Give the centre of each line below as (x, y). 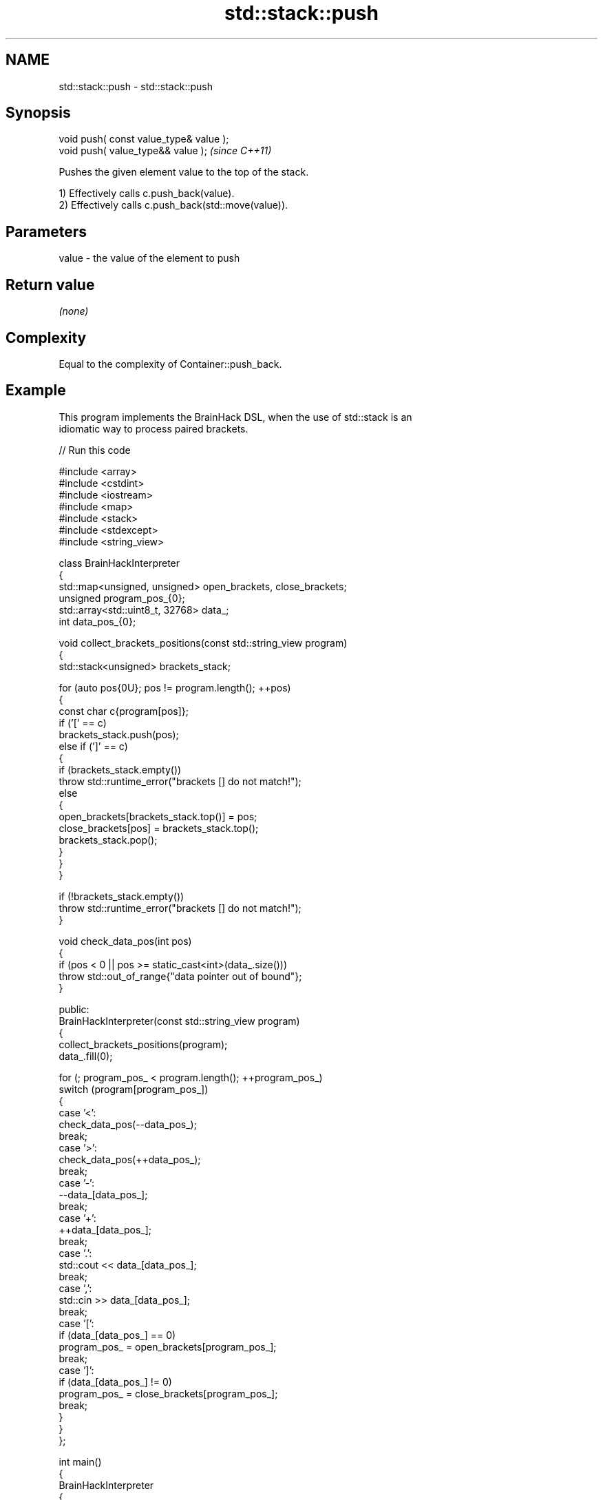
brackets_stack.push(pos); (119, 734)
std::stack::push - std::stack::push (136, 86)
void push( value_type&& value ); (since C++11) (165, 151)
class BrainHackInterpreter (119, 563)
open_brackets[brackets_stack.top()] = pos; (158, 816)
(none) (74, 311)
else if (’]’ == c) (93, 746)
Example (36, 390)
